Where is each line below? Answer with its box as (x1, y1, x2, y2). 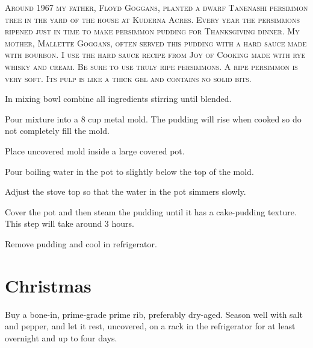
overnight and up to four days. (5, 331, 117, 344)
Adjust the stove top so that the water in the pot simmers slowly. (5, 185, 246, 198)
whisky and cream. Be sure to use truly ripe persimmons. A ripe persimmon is (5, 60, 298, 72)
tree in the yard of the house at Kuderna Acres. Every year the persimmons (5, 13, 300, 25)
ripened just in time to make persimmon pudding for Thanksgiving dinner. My (5, 25, 300, 37)
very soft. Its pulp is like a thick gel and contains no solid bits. (5, 72, 252, 84)
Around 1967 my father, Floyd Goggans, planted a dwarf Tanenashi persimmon (5, 1, 308, 13)
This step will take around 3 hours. (5, 217, 134, 230)
